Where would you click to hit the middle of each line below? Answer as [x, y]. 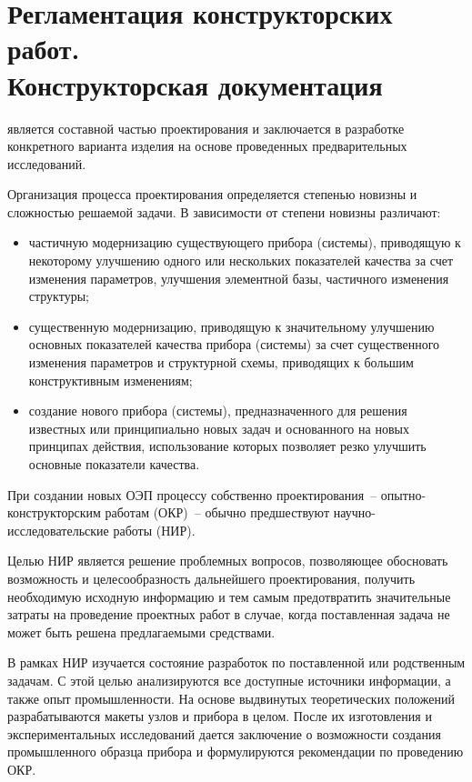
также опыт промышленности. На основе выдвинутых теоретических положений [231, 698]
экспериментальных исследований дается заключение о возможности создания [224, 733]
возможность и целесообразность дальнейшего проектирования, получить [211, 578]
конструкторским [54, 512]
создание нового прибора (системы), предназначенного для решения [218, 411]
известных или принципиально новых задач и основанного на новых [219, 428]
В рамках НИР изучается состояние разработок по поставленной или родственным [236, 662]
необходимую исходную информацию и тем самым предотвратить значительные [229, 596]
